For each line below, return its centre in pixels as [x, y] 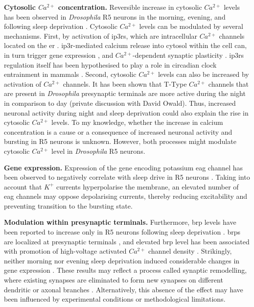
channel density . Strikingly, [190, 251]
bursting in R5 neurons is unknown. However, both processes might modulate [120, 141]
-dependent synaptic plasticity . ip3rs [188, 55]
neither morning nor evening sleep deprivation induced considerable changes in [122, 260]
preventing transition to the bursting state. [68, 205]
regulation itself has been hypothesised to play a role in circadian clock [110, 64]
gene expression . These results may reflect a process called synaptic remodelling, [126, 270]
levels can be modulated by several [191, 26]
